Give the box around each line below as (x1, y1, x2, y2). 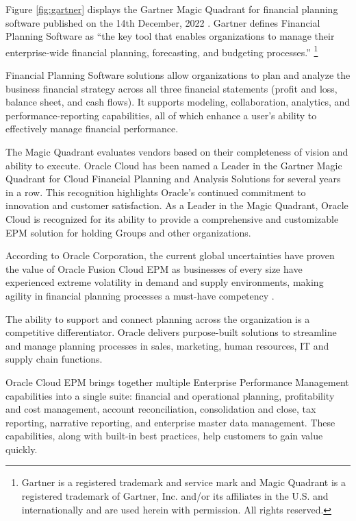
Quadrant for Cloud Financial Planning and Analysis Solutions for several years (5, 171, 341, 186)
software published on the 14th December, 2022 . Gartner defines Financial (5, 15, 320, 29)
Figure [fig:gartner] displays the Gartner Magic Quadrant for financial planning (5, 2, 338, 16)
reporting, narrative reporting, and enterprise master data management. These (5, 415, 335, 429)
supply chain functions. (5, 352, 103, 366)
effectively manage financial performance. (5, 121, 179, 136)
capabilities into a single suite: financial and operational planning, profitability (5, 388, 335, 402)
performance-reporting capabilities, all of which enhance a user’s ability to (5, 108, 317, 122)
